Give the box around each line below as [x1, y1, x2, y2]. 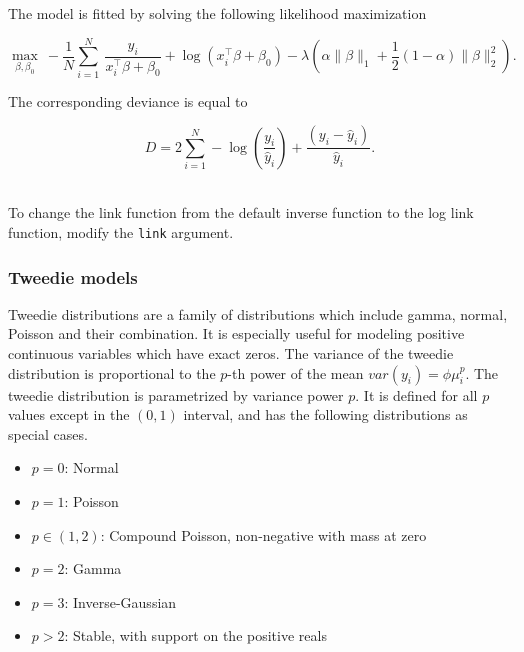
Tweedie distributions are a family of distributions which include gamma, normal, [8, 303, 508, 324]
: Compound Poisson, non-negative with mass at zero [100, 524, 427, 545]
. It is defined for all [355, 384, 478, 405]
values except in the [8, 404, 130, 425]
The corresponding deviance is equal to [8, 90, 248, 111]
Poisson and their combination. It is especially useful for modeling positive [8, 323, 465, 344]
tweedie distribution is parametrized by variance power [8, 384, 344, 405]
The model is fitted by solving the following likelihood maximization [8, 3, 427, 23]
